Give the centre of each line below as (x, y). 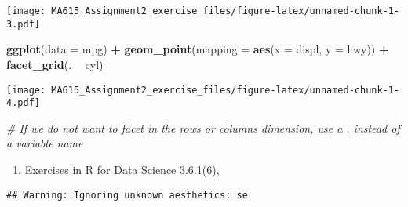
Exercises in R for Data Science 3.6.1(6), (122, 169)
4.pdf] (23, 103)
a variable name (45, 143)
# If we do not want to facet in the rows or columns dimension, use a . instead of (203, 127)
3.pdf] (23, 24)
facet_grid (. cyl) (55, 64)
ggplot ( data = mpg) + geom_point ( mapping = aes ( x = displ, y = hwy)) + (198, 49)
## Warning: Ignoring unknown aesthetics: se (127, 195)
